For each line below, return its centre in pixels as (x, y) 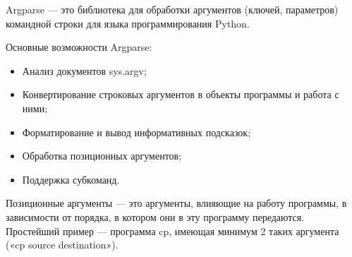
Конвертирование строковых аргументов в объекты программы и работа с (181, 94)
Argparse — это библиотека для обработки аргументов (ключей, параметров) (172, 9)
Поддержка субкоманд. (71, 179)
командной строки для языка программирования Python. (128, 23)
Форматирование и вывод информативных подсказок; (136, 132)
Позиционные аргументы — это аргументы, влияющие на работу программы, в (176, 203)
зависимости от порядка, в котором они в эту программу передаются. (155, 216)
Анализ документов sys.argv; (84, 70)
